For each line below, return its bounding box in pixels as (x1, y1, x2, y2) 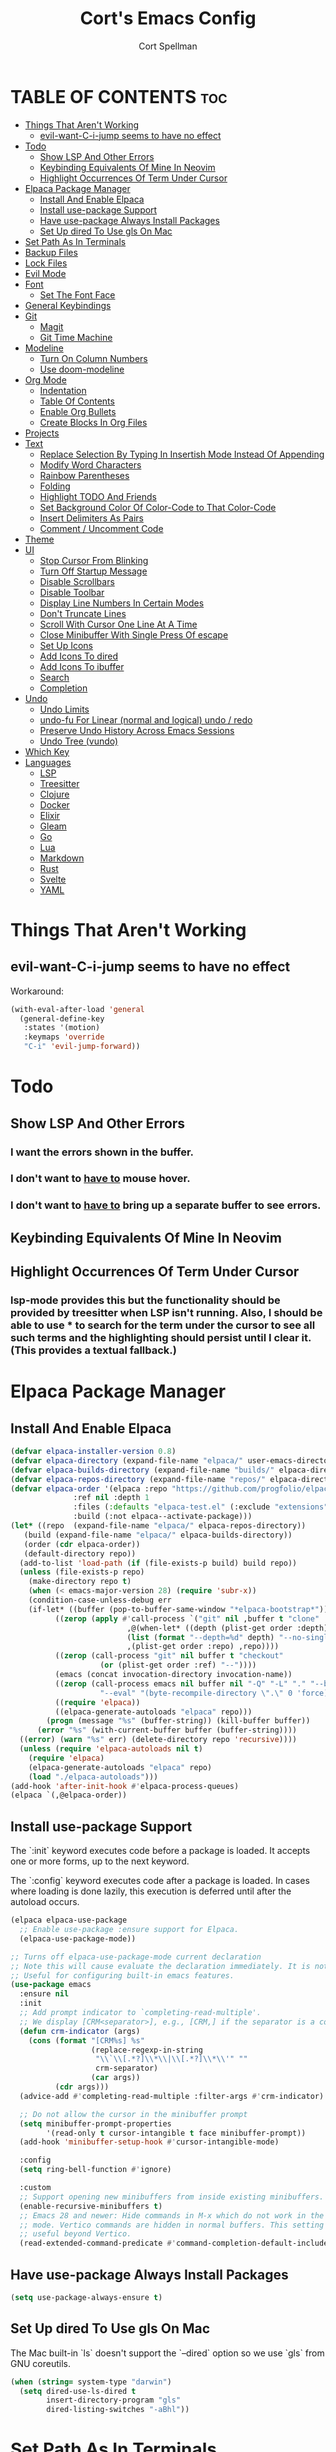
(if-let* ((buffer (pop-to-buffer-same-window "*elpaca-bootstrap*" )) (28, 1604, 329, 1614)
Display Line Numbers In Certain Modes (39, 597, 205, 609)
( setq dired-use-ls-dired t (19, 2386, 137, 2396)
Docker (39, 798, 70, 811)
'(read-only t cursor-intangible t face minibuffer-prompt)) (46, 2128, 307, 2138)
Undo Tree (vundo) (39, 735, 119, 747)
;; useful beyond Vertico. (19, 2229, 132, 2239)
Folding (39, 480, 71, 492)
